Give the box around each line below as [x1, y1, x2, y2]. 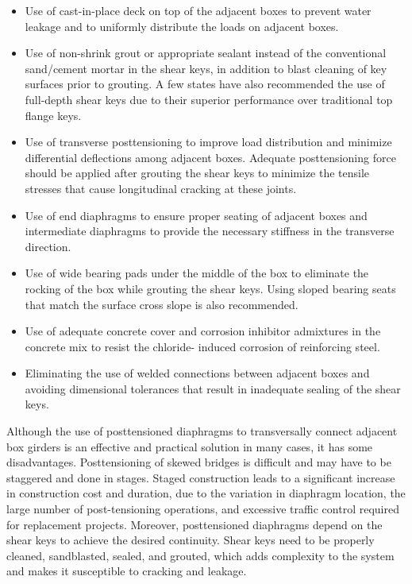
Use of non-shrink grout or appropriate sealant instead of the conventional [25, 44, 387, 61]
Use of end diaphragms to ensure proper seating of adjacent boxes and [25, 207, 368, 223]
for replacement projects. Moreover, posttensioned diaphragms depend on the [6, 516, 383, 532]
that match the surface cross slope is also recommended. [25, 296, 298, 312]
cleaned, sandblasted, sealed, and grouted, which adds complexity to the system [6, 547, 395, 563]
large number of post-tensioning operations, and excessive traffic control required [6, 501, 399, 517]
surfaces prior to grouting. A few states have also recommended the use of [25, 75, 385, 92]
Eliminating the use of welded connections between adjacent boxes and [25, 365, 370, 381]
